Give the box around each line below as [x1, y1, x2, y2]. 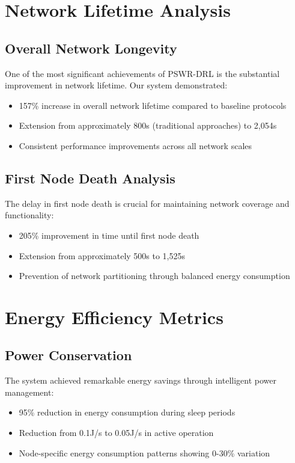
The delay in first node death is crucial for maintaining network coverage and [5, 197, 290, 209]
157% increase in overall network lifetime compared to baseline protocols [19, 99, 287, 111]
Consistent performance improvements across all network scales [19, 139, 252, 152]
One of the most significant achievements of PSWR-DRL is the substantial [5, 67, 280, 79]
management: [5, 385, 54, 398]
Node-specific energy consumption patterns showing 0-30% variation [19, 446, 270, 459]
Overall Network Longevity [5, 38, 177, 57]
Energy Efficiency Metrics [5, 304, 224, 329]
